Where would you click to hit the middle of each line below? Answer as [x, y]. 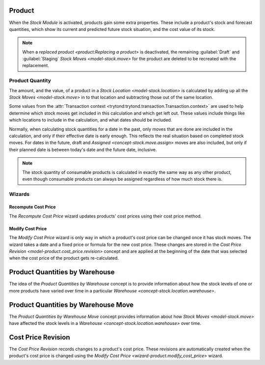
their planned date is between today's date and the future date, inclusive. [83, 149]
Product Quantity [30, 81]
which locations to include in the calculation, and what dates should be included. [91, 120]
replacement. [36, 66]
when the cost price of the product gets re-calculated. [64, 258]
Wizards [19, 194]
